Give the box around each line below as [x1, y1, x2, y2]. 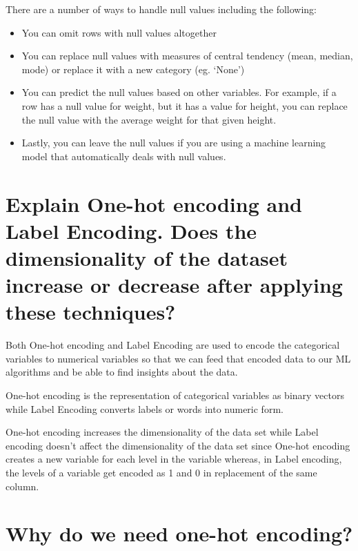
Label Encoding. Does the [6, 216, 257, 244]
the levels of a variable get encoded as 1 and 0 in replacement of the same [6, 465, 317, 479]
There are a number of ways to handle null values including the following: [6, 2, 317, 16]
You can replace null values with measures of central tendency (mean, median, [21, 48, 353, 63]
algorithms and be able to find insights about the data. [6, 365, 238, 379]
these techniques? [6, 298, 176, 326]
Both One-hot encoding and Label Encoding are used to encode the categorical [6, 338, 340, 352]
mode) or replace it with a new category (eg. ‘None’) [21, 61, 245, 76]
